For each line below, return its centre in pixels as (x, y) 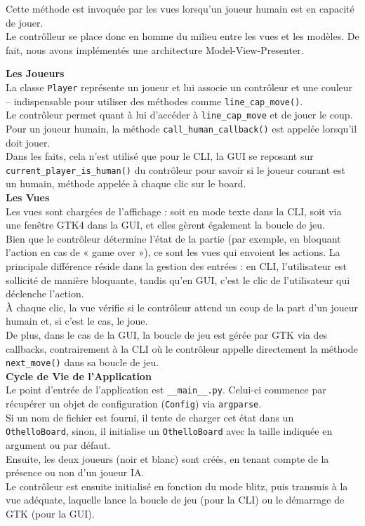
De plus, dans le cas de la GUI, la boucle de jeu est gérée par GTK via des (167, 334)
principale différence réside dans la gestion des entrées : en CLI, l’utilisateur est (176, 266)
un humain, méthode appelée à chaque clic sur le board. (126, 183)
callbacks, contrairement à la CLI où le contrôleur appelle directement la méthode (182, 348)
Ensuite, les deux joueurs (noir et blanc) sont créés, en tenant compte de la (167, 458)
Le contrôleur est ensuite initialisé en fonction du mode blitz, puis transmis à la (177, 486)
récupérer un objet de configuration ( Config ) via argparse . (134, 404)
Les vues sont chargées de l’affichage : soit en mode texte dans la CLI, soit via (174, 211)
